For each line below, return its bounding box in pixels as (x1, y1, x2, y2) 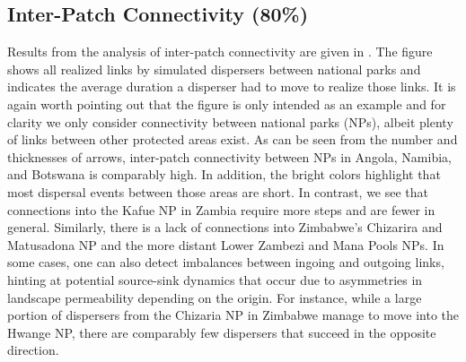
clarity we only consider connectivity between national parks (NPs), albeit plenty (7, 112, 453, 131)
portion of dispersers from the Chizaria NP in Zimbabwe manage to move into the (7, 306, 460, 324)
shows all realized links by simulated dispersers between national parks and (7, 59, 421, 78)
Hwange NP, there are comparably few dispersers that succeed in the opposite (7, 323, 436, 341)
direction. (7, 340, 59, 359)
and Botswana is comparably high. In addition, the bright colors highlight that (7, 165, 441, 184)
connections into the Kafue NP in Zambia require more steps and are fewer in (7, 200, 435, 219)
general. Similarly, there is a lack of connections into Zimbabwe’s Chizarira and (7, 218, 443, 237)
